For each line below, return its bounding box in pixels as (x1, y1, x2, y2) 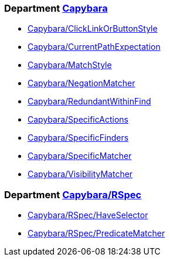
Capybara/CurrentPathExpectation (28, 42, 161, 52)
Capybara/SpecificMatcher (28, 151, 132, 161)
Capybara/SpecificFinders (28, 133, 129, 143)
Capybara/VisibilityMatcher (28, 169, 133, 179)
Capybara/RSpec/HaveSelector (28, 210, 148, 221)
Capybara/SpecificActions (28, 114, 128, 125)
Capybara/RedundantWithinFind (28, 96, 151, 107)
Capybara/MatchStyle (28, 60, 112, 70)
